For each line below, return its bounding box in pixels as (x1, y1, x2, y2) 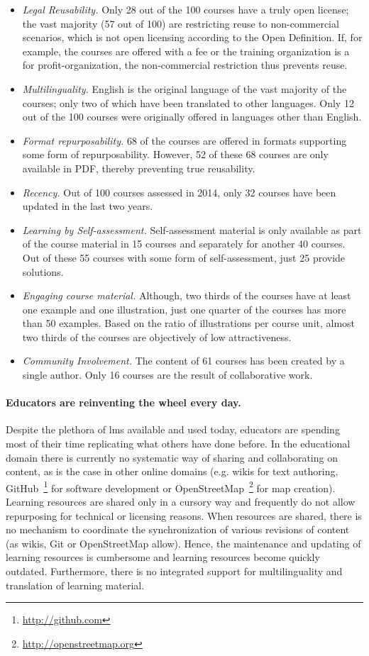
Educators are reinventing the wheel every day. (6, 395, 241, 410)
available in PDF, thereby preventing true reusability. (22, 160, 255, 175)
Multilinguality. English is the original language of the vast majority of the (22, 81, 347, 96)
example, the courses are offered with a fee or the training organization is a (22, 43, 350, 58)
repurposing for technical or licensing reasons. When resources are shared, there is (6, 508, 362, 523)
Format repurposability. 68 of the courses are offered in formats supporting (22, 133, 347, 148)
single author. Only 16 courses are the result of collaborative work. (22, 367, 313, 382)
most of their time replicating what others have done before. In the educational (6, 436, 351, 451)
